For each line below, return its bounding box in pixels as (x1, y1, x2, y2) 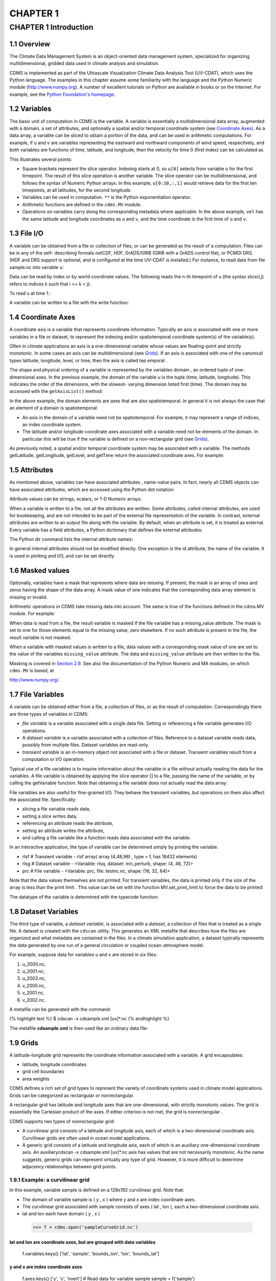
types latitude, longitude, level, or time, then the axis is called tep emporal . (9, 357, 168, 363)
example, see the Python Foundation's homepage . (9, 91, 116, 97)
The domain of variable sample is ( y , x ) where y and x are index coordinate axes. (22, 1196, 196, 1203)
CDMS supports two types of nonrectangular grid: (9, 1118, 115, 1124)
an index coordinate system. (22, 421, 82, 427)
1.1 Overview (9, 39, 51, 48)
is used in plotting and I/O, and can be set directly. (9, 552, 115, 559)
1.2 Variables (9, 105, 52, 113)
